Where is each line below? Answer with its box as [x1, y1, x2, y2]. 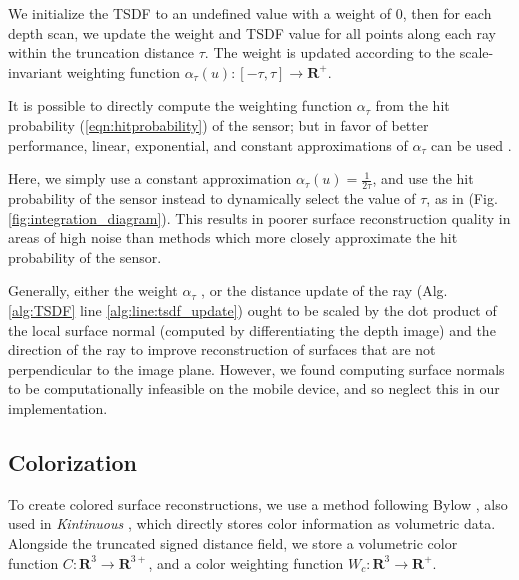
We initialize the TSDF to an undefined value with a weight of [8, 3, 392, 23]
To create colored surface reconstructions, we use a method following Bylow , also [8, 493, 508, 514]
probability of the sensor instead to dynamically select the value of [8, 187, 416, 208]
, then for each [402, 3, 492, 23]
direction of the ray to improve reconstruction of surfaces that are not [8, 339, 436, 360]
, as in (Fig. [426, 187, 498, 208]
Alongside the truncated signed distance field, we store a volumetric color [8, 532, 458, 553]
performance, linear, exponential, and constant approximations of [8, 134, 408, 155]
